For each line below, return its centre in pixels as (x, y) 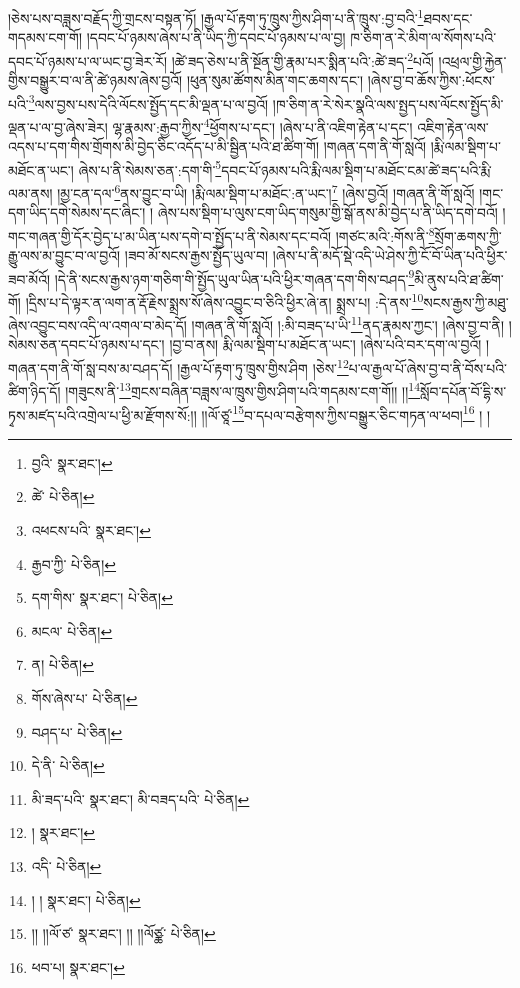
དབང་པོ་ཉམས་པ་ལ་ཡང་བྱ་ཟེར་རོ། (87, 60)
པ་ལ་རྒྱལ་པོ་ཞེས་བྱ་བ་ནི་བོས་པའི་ (427, 367)
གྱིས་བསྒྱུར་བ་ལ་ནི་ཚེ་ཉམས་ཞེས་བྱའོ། (95, 80)
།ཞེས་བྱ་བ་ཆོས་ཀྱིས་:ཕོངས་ (431, 80)
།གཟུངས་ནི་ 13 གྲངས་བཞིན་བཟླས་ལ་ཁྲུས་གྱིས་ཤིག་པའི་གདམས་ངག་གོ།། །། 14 (242, 389)
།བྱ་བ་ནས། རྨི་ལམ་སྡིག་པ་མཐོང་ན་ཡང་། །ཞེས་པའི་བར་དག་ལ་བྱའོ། (325, 344)
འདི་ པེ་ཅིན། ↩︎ (66, 865)
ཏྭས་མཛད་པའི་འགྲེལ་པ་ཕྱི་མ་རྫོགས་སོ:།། (102, 414)
